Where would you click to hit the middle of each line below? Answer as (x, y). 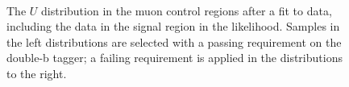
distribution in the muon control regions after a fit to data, (187, 10)
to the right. (37, 73)
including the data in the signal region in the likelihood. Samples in (173, 26)
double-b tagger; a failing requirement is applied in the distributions (174, 58)
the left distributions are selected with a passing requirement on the (174, 41)
